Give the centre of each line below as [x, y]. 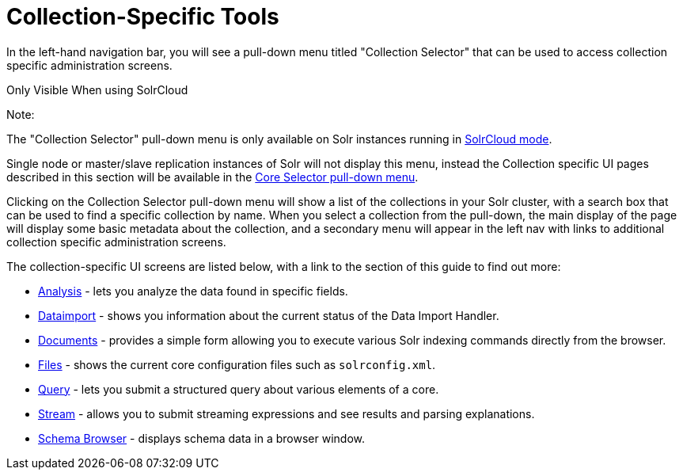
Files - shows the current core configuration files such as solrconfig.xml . [237, 364]
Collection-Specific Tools [143, 17]
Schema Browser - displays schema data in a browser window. [202, 438]
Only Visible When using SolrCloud [97, 89]
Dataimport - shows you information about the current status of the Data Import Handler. [269, 315]
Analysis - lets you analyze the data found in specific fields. [193, 291]
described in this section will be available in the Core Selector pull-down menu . [212, 177]
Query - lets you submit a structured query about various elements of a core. [239, 389]
